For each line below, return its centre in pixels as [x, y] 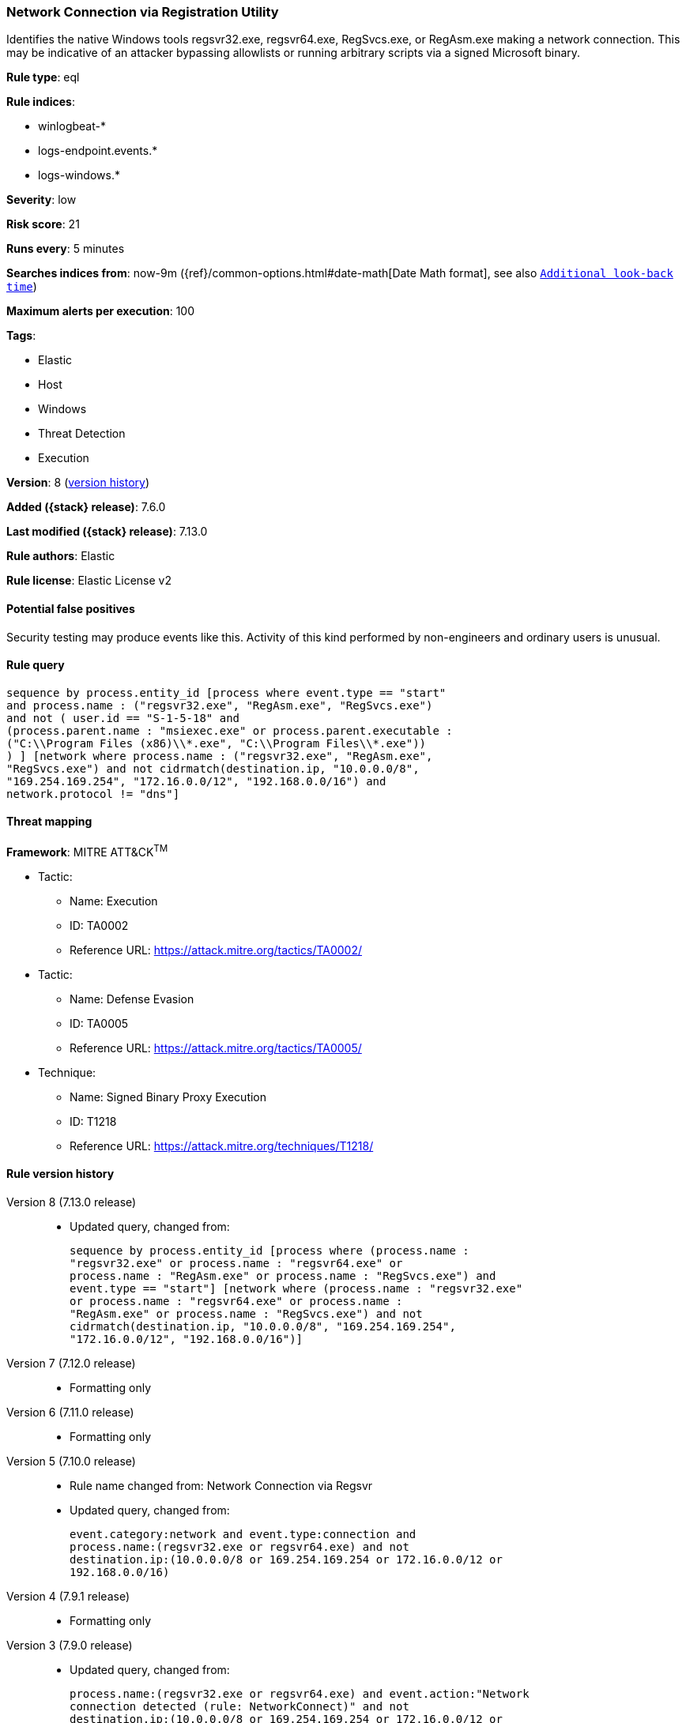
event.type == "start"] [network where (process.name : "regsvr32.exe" [296, 1288]
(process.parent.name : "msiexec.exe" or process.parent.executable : [230, 730]
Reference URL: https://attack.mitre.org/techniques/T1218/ [222, 1146]
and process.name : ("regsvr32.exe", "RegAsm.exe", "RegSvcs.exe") [220, 705]
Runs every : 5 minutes [66, 249]
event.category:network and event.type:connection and [243, 1534]
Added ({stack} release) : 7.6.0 [86, 507]
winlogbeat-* [72, 126]
